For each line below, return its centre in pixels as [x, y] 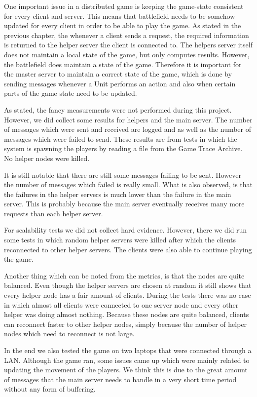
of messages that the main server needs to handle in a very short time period [120, 379]
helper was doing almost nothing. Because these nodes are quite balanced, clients [127, 314]
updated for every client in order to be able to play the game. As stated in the [123, 25]
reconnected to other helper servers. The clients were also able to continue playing [128, 249]
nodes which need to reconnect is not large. [69, 334]
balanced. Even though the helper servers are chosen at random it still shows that [128, 285]
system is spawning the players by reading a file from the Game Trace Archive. [123, 148]
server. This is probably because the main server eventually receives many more [124, 204]
